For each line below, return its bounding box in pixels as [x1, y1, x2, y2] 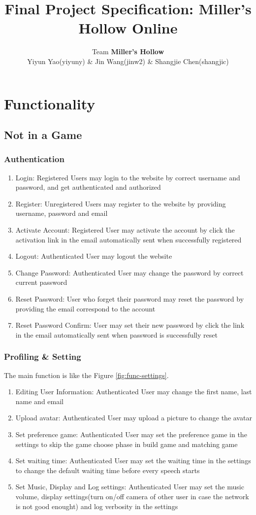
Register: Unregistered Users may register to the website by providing [15, 198, 226, 208]
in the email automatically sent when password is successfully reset [15, 329, 218, 340]
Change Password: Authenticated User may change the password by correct [15, 267, 244, 277]
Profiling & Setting [4, 350, 81, 363]
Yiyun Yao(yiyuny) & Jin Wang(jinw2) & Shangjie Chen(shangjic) [27, 56, 229, 66]
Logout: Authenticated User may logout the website [15, 251, 172, 261]
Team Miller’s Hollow [92, 46, 164, 57]
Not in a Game [4, 127, 82, 142]
